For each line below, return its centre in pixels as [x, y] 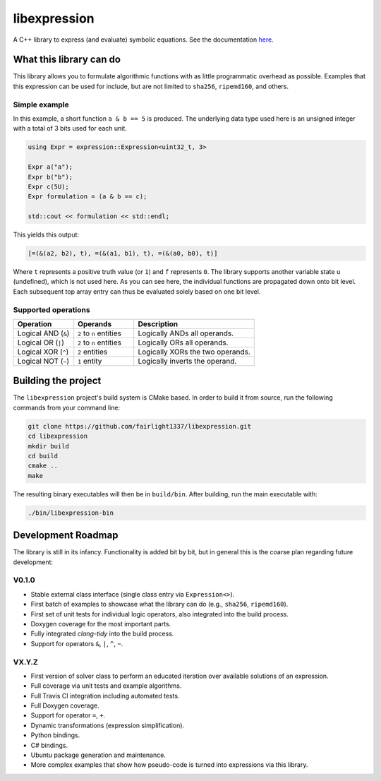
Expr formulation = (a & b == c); [87, 197]
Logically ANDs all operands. [186, 333]
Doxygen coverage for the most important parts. [101, 624]
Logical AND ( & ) [43, 333]
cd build [43, 456]
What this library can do [67, 60]
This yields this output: [46, 235]
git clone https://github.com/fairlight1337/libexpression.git [140, 426]
